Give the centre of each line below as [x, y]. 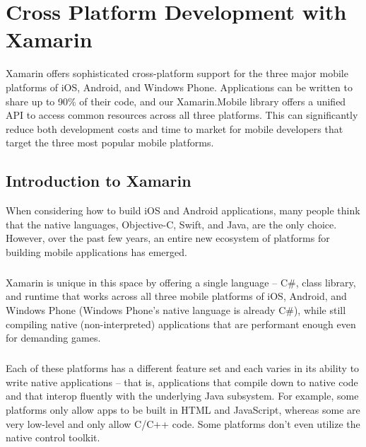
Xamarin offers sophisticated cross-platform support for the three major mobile [177, 73]
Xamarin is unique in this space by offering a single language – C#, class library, [181, 282]
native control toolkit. [53, 437]
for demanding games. [53, 338]
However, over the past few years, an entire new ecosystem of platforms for [168, 238]
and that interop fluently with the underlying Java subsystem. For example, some [182, 396]
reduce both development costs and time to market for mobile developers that [175, 128]
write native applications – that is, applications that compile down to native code [182, 382]
